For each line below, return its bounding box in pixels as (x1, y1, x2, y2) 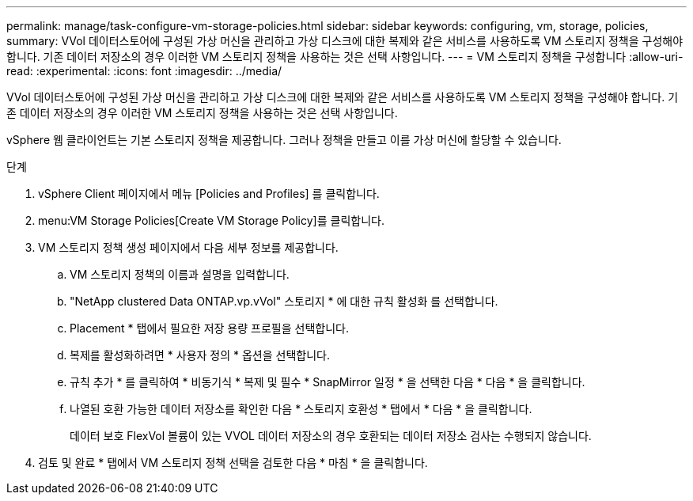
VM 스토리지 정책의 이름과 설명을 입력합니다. (70, 268, 290, 281)
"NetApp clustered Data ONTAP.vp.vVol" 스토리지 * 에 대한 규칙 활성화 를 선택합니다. (70, 294, 498, 308)
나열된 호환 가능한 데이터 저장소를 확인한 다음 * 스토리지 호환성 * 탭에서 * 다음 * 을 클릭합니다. (70, 402, 532, 416)
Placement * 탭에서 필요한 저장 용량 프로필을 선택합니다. (70, 321, 349, 335)
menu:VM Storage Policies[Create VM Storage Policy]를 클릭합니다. (38, 214, 384, 227)
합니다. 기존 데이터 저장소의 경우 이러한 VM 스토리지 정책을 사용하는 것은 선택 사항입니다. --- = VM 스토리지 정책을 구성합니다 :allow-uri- (6, 50, 684, 63)
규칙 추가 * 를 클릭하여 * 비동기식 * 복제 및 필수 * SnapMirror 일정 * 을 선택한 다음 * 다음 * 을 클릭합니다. (70, 375, 585, 389)
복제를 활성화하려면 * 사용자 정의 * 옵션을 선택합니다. (70, 348, 330, 362)
